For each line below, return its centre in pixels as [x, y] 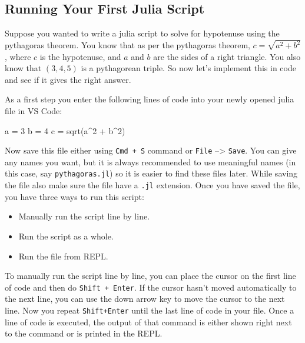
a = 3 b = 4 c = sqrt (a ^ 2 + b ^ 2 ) [65, 130]
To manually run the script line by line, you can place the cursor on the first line [150, 276]
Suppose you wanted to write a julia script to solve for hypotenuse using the [142, 33]
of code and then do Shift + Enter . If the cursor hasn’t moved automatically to [151, 287]
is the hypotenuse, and [80, 56]
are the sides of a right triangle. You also [227, 56]
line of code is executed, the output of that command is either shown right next [148, 322]
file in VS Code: [34, 111]
